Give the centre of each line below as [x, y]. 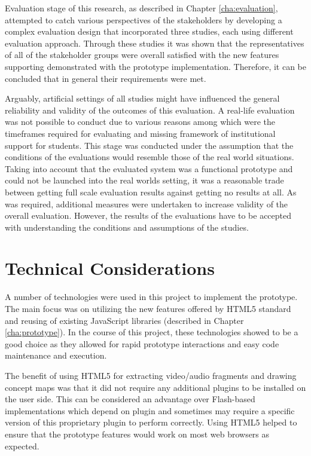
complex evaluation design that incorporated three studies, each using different [149, 31]
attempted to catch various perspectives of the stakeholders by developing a [144, 19]
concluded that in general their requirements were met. [106, 78]
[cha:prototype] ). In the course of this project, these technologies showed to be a [152, 332]
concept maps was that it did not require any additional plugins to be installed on [155, 387]
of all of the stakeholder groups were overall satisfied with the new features [142, 55]
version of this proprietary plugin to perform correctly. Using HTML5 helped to [151, 422]
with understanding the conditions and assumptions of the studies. [127, 227]
